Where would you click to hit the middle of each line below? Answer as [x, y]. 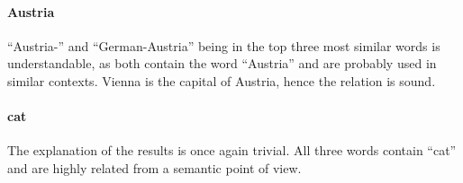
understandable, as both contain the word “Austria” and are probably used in [222, 63]
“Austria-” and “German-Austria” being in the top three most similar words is [224, 45]
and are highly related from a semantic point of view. [154, 167]
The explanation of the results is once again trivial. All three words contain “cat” [232, 150]
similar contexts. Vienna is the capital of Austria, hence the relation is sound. [222, 80]
